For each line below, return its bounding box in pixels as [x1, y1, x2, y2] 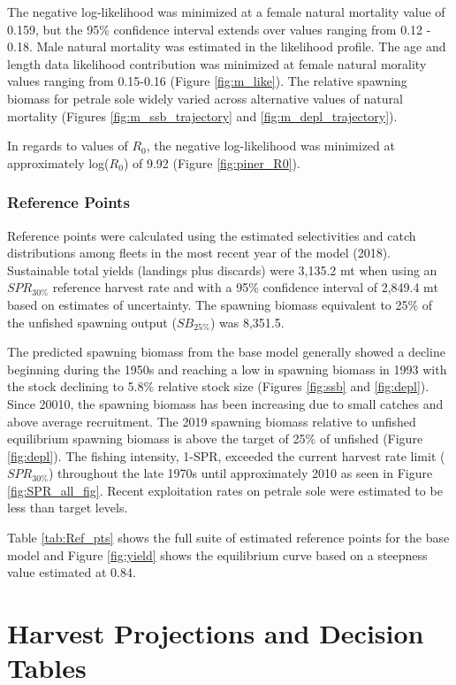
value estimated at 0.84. [7, 563, 136, 581]
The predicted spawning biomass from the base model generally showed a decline [7, 342, 445, 361]
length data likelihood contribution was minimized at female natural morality [7, 54, 427, 73]
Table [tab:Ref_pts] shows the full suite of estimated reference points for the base [7, 528, 450, 547]
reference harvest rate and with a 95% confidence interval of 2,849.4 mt [52, 278, 438, 296]
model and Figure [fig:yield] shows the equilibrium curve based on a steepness [7, 545, 428, 564]
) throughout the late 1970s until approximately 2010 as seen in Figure [48, 464, 433, 482]
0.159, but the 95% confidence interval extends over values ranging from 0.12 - [7, 19, 431, 38]
